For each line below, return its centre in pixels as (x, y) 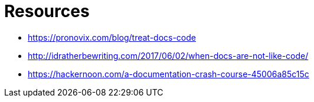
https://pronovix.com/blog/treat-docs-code (112, 37)
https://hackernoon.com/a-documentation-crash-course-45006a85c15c (169, 74)
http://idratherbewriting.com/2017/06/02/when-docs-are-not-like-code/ (168, 55)
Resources (47, 11)
